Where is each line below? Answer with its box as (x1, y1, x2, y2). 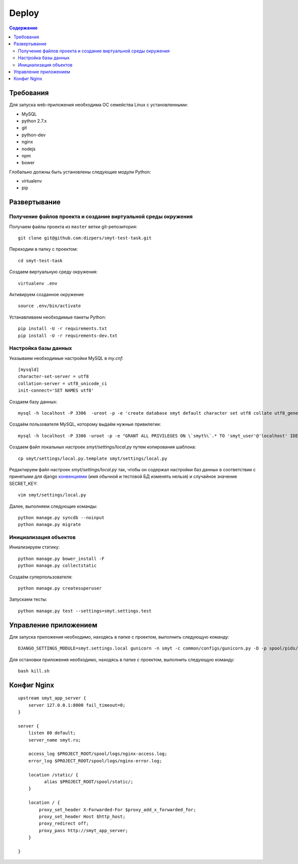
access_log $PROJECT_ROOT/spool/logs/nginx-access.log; (28, 751, 167, 756)
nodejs (21, 146, 36, 152)
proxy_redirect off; (39, 821, 89, 826)
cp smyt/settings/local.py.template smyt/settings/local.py (18, 455, 167, 461)
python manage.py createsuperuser (18, 585, 102, 591)
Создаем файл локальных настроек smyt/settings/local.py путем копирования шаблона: (9, 444, 196, 450)
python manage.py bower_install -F (18, 555, 105, 561)
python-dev (21, 132, 46, 138)
